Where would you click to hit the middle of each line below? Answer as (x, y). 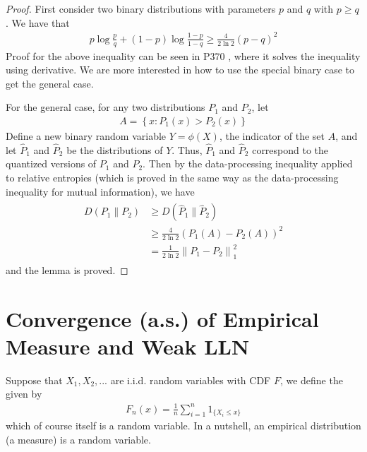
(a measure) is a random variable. (78, 439)
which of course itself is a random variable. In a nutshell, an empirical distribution (183, 426)
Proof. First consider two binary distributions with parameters (141, 8)
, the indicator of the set (272, 135)
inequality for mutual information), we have (100, 191)
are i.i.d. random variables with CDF (191, 380)
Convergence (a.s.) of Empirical (162, 318)
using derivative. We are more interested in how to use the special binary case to (180, 70)
